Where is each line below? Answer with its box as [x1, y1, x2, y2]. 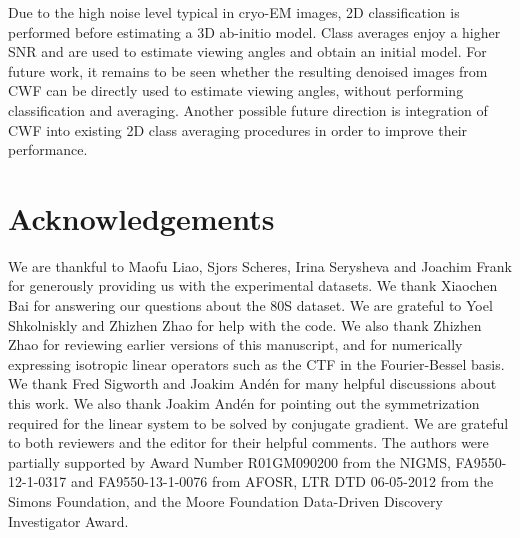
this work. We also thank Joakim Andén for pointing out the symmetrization [8, 393, 480, 414]
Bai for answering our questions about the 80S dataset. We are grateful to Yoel [8, 295, 493, 316]
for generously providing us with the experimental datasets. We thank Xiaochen [8, 275, 498, 296]
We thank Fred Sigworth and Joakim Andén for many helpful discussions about [8, 373, 497, 394]
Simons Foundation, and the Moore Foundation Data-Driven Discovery [8, 491, 443, 511]
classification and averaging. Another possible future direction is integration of [8, 99, 488, 120]
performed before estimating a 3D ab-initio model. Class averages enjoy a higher [8, 21, 501, 42]
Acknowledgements [8, 197, 275, 238]
